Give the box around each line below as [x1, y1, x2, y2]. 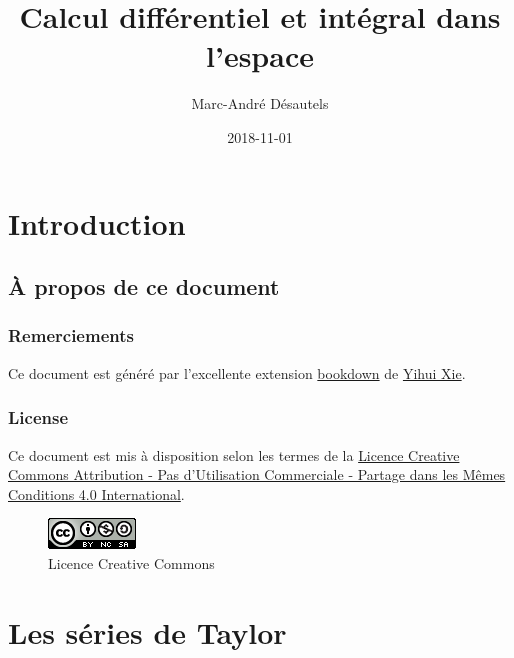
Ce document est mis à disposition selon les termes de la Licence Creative [8, 444, 460, 465]
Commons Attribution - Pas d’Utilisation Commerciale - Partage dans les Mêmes [8, 464, 506, 485]
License [8, 405, 69, 430]
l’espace [206, 35, 314, 76]
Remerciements [8, 323, 134, 348]
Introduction [8, 202, 186, 243]
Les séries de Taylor [8, 611, 287, 652]
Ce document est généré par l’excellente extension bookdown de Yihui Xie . [8, 362, 466, 383]
